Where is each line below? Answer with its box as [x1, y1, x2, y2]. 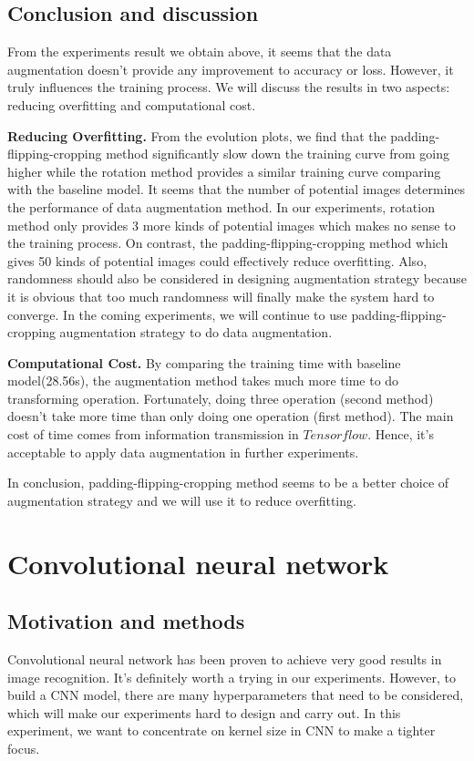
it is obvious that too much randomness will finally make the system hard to [7, 286, 435, 305]
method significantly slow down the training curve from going [106, 144, 449, 163]
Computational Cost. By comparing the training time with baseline [7, 353, 401, 372]
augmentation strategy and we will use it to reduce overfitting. [7, 490, 356, 509]
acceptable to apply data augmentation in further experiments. [7, 442, 359, 461]
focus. [7, 739, 40, 757]
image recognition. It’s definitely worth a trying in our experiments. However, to [7, 667, 456, 686]
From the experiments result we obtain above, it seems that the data [7, 42, 392, 61]
